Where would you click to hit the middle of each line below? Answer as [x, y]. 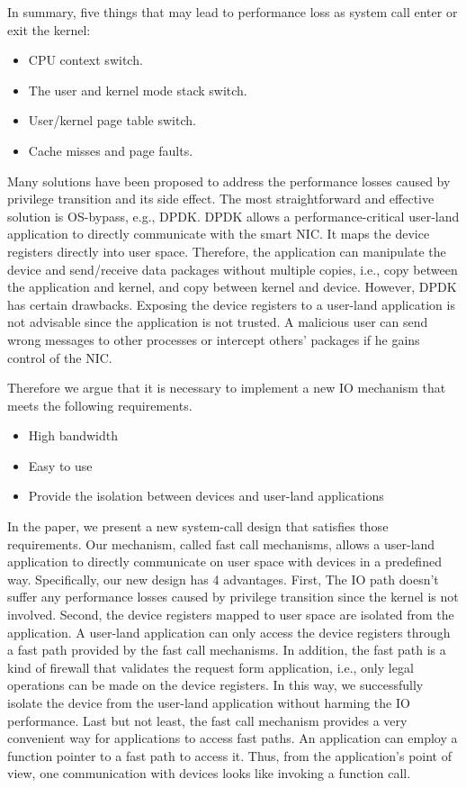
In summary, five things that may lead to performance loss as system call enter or [233, 12]
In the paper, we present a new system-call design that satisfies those [198, 526]
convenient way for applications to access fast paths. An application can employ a [233, 738]
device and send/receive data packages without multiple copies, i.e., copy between [233, 269]
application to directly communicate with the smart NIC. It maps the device [219, 234]
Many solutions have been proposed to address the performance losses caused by [229, 181]
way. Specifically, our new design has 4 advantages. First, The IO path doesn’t [223, 579]
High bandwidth [73, 435]
